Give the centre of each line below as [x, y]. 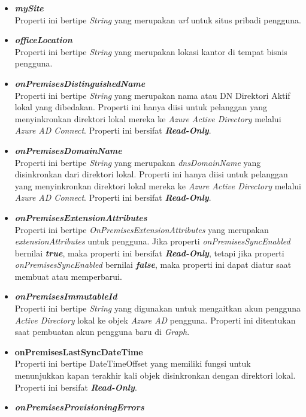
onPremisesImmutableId [66, 296]
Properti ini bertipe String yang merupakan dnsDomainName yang [138, 162]
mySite [29, 8]
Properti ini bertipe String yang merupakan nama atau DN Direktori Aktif [152, 95]
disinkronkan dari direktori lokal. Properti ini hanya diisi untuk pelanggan [151, 174]
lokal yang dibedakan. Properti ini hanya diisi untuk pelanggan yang [141, 107]
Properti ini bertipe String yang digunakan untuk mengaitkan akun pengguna [158, 308]
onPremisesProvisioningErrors [79, 407]
